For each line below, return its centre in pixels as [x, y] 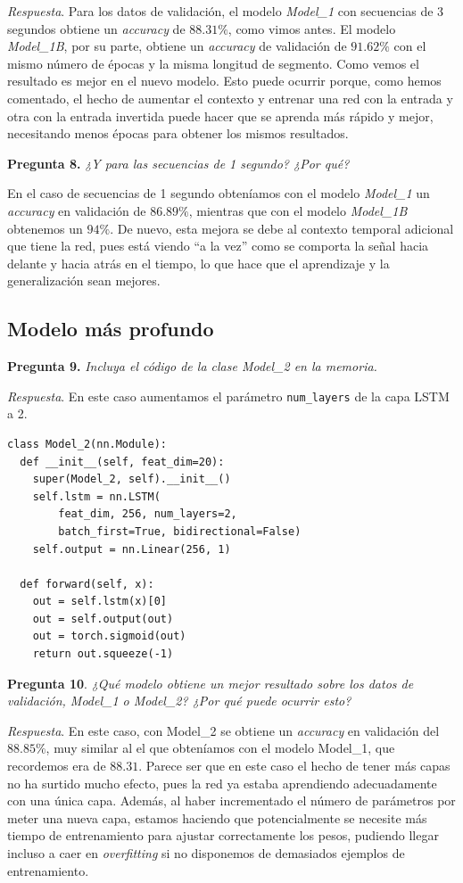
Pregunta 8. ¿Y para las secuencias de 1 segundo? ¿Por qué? [178, 163]
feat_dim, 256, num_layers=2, [148, 514]
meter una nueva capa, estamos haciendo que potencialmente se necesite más [217, 817]
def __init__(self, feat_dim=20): [122, 462]
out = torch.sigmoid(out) [109, 636]
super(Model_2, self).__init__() [132, 479]
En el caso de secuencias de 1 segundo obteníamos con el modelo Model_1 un [219, 193]
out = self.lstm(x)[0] [99, 602]
